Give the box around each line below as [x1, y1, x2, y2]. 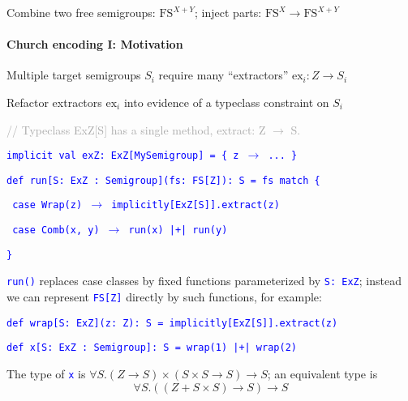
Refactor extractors [6, 93, 102, 110]
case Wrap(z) [12, 199, 83, 211]
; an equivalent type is [267, 365, 378, 382]
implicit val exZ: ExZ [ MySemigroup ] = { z [6, 150, 239, 162]
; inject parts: [195, 4, 262, 20]
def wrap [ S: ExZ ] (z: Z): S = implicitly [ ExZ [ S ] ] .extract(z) [6, 317, 338, 329]
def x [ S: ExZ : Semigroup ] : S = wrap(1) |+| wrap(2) [6, 342, 297, 354]
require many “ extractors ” [158, 66, 289, 83]
